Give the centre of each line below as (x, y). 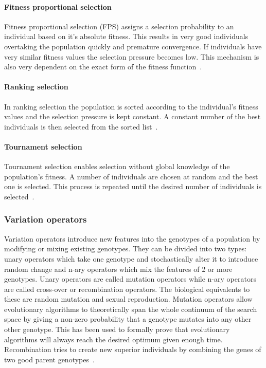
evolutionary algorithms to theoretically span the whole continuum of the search (131, 309)
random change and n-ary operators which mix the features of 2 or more (118, 269)
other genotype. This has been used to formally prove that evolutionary (117, 329)
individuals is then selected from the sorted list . (81, 126)
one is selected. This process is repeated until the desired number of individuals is (133, 186)
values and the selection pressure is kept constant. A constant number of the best (132, 116)
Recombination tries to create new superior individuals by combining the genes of (133, 349)
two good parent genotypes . (49, 359)
